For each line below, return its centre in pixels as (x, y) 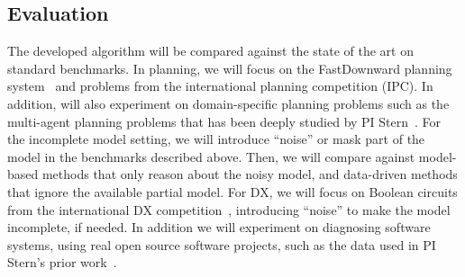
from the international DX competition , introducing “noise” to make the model (229, 209)
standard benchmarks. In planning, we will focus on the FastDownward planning (230, 68)
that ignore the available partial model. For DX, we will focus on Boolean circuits (232, 191)
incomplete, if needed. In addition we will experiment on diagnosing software (219, 227)
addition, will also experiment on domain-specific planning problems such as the (228, 103)
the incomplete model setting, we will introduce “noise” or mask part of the (216, 139)
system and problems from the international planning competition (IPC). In (220, 86)
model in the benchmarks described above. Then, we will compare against (211, 156)
